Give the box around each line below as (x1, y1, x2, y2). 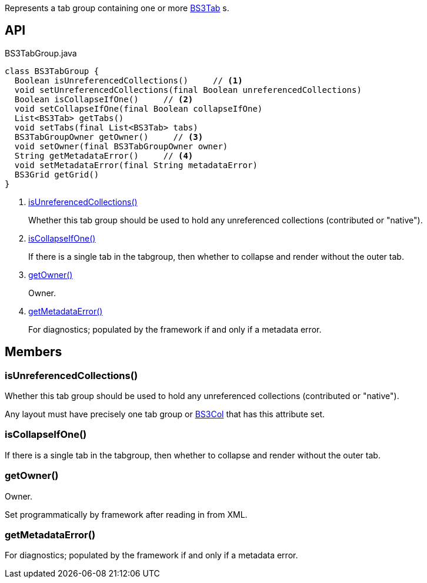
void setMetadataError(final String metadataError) (14, 160, 258, 170)
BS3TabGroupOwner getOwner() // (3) (14, 132, 204, 142)
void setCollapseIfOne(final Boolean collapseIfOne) (14, 103, 263, 113)
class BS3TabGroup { (5, 66, 99, 76)
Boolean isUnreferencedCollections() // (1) (14, 75, 243, 85)
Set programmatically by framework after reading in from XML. (5, 509, 248, 520)
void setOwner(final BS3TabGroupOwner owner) (14, 141, 228, 151)
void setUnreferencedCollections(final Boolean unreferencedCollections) (14, 85, 362, 95)
